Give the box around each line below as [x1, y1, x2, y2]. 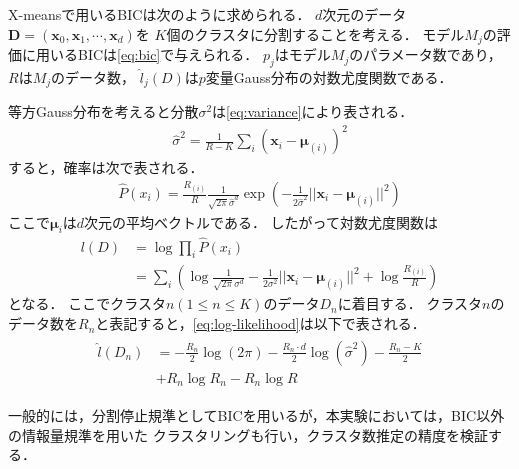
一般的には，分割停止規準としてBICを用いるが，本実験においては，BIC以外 [8, 405, 505, 426]
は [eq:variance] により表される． [212, 101, 414, 122]
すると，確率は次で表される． [8, 157, 204, 178]
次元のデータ [322, 4, 407, 24]
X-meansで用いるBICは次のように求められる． [8, 4, 311, 24]
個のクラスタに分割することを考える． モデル [166, 23, 465, 44]
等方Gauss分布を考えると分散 [8, 101, 199, 122]
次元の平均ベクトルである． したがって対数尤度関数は [84, 211, 438, 232]
